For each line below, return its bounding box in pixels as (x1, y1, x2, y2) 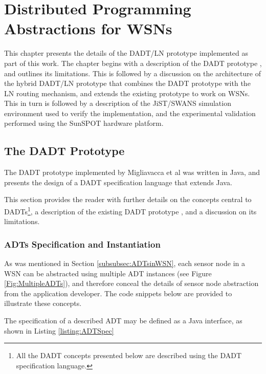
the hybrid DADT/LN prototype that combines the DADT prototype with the (4, 78, 251, 89)
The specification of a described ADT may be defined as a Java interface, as (4, 315, 242, 326)
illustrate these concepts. (4, 298, 82, 309)
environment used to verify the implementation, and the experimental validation (4, 107, 256, 118)
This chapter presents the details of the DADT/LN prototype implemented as (4, 48, 249, 58)
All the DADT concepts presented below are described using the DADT (16, 350, 242, 361)
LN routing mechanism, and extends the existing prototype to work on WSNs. (4, 87, 250, 98)
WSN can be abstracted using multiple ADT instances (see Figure (4, 268, 212, 278)
